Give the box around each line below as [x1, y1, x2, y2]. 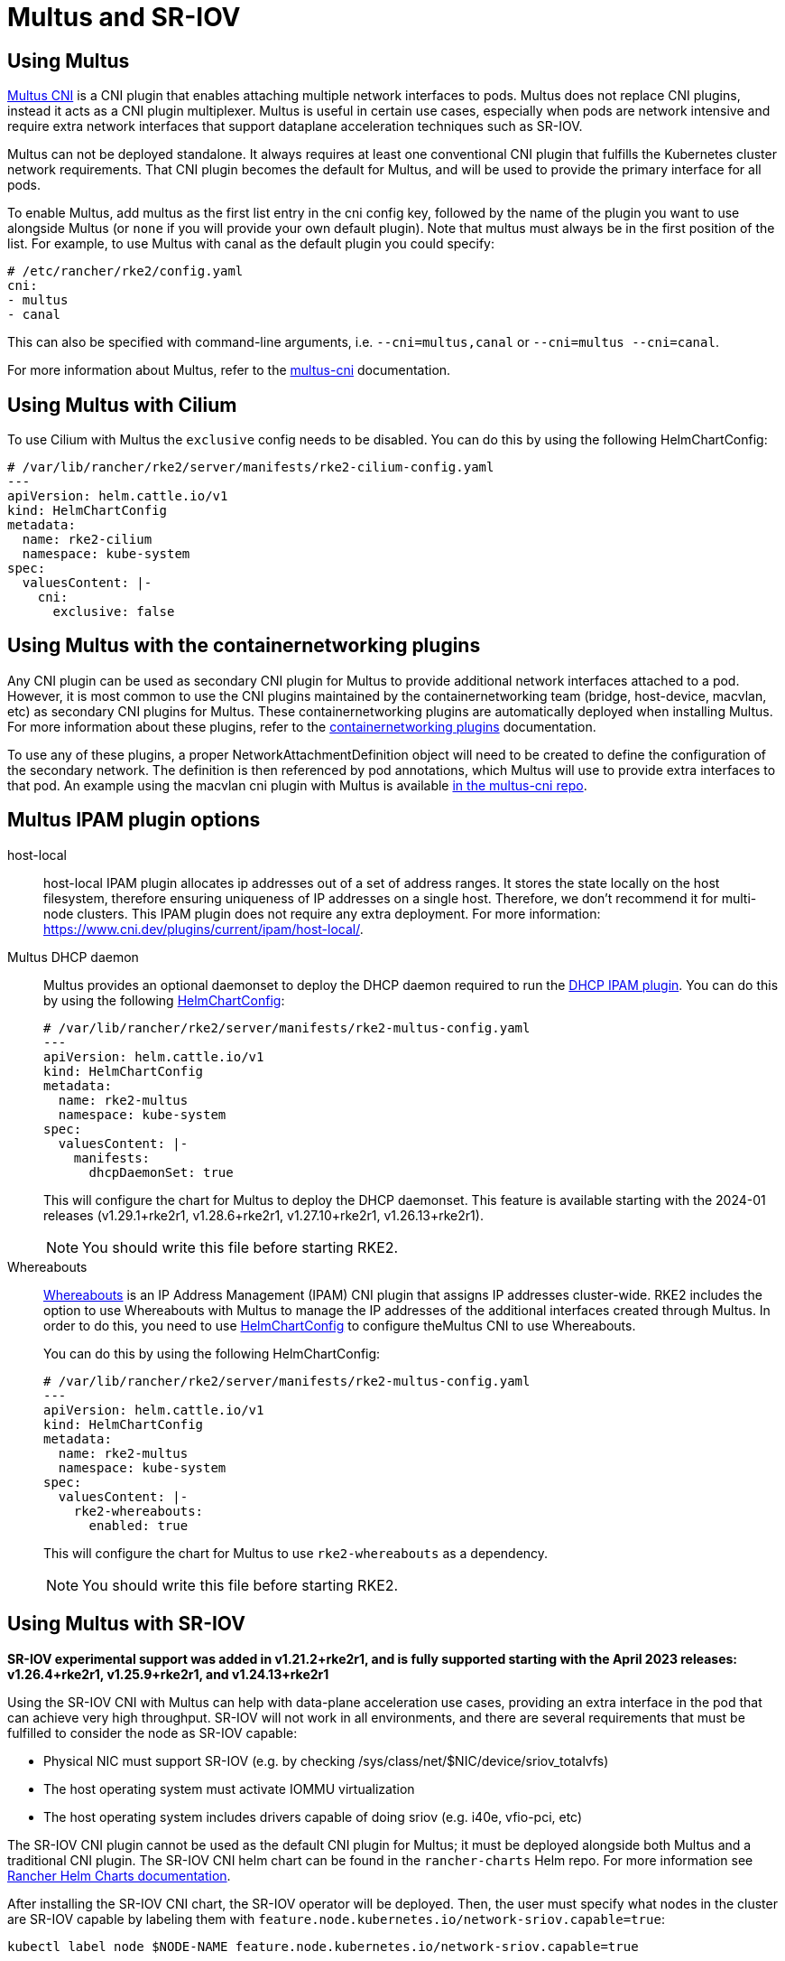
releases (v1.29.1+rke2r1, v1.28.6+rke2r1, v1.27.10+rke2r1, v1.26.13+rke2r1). [43, 1207, 484, 1223]
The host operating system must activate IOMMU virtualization [43, 1780, 415, 1797]
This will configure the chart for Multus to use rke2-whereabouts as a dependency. [43, 1545, 549, 1561]
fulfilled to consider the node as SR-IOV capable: [7, 1724, 298, 1741]
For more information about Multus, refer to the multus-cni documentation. [7, 362, 451, 378]
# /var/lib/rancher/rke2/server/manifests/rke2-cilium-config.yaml [7, 460, 494, 475]
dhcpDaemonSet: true [88, 1164, 234, 1180]
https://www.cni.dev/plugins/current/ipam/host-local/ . [43, 920, 364, 937]
